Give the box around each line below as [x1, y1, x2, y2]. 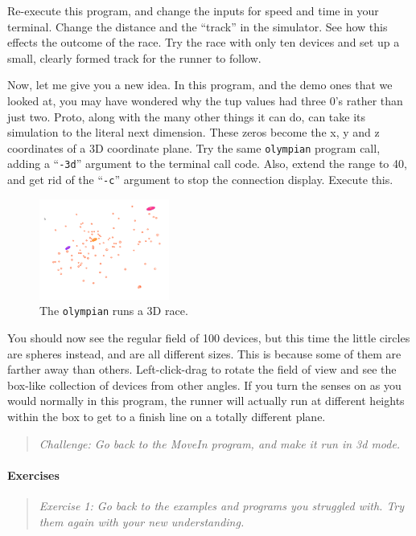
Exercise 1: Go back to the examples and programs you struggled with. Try [39, 497, 405, 513]
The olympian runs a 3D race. [39, 302, 188, 319]
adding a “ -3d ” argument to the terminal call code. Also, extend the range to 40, [7, 155, 407, 172]
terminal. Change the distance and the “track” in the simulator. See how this [7, 18, 388, 35]
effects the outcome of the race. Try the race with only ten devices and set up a [7, 34, 400, 51]
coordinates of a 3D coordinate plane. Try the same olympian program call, [7, 139, 381, 156]
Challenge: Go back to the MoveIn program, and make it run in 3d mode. [39, 435, 401, 452]
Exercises [7, 466, 60, 483]
